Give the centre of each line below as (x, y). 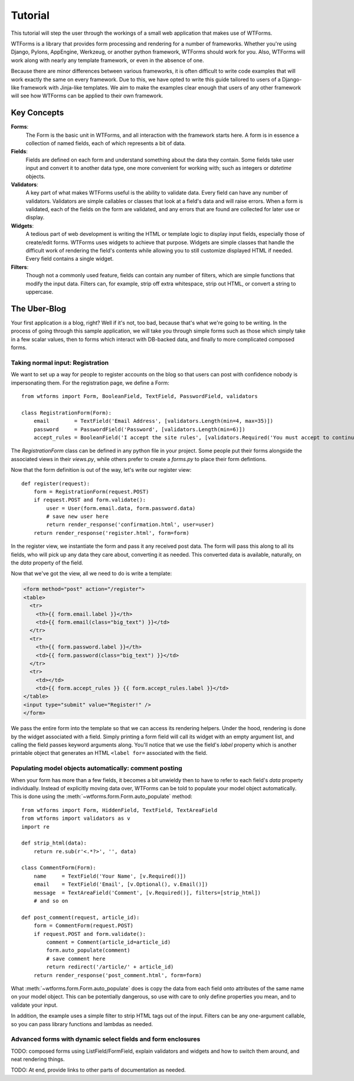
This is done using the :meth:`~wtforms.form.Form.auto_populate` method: (102, 797)
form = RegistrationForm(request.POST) (91, 492)
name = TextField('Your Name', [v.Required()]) (110, 876)
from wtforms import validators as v (76, 819)
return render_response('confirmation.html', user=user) (130, 525)
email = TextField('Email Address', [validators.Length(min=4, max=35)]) (153, 421)
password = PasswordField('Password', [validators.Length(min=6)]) (139, 429)
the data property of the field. (47, 563)
